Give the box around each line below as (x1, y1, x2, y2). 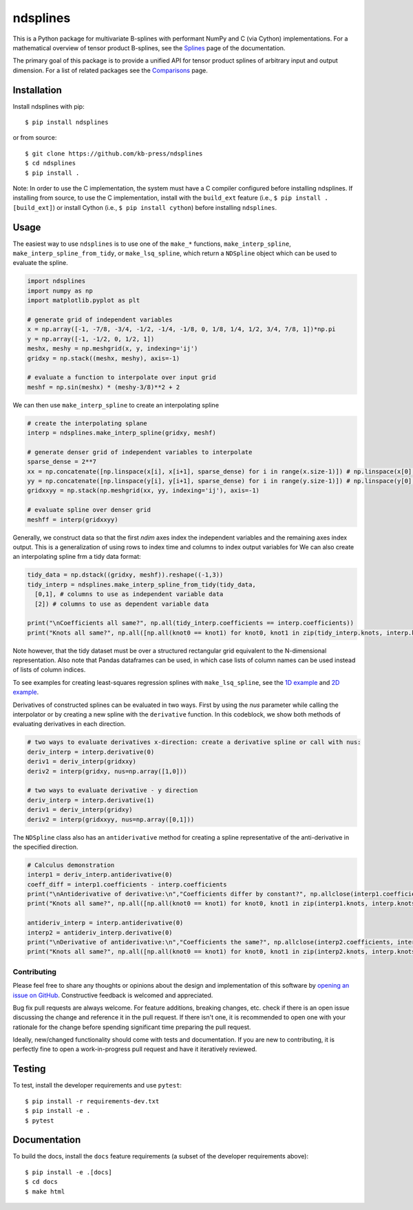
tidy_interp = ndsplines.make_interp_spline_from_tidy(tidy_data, (27, 580, 256, 588)
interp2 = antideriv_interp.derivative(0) (27, 928, 173, 936)
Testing (12, 1063, 46, 1075)
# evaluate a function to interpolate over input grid (27, 374, 216, 381)
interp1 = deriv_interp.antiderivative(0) (27, 871, 173, 879)
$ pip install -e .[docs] (25, 1168, 113, 1176)
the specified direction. (12, 842, 78, 851)
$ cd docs (25, 1178, 58, 1186)
